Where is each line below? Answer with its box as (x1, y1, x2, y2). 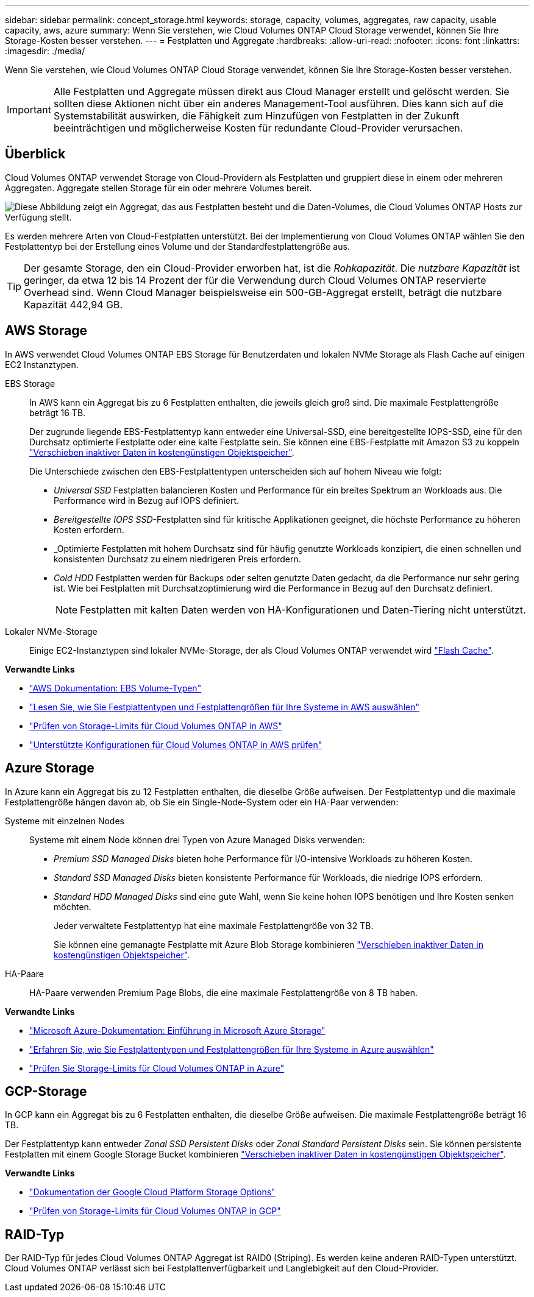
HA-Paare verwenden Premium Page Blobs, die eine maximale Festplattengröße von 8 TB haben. (29, 987, 418, 998)
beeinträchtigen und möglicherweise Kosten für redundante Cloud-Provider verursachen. (53, 122, 463, 134)
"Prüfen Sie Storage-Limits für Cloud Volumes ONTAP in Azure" (29, 1062, 285, 1073)
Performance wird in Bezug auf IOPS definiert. (54, 495, 240, 506)
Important (7, 104, 51, 116)
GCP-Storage (5, 1083, 87, 1099)
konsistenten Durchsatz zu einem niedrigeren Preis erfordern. (54, 553, 301, 564)
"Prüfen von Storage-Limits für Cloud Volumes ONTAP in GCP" (29, 1206, 281, 1217)
